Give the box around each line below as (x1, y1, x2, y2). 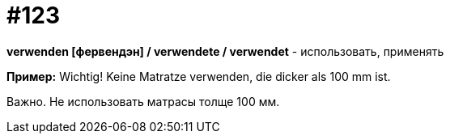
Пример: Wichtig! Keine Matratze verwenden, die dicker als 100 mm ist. (6, 69, 391, 83)
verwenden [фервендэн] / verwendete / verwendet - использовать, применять (6, 44, 444, 58)
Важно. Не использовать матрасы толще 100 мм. (6, 94, 280, 108)
